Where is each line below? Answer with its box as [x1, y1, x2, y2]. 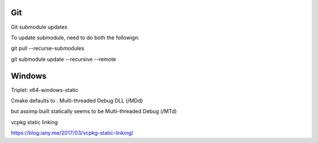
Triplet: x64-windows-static [11, 86, 79, 93]
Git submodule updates [11, 23, 68, 30]
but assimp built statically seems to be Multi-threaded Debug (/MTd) [11, 108, 177, 115]
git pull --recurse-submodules [11, 45, 85, 52]
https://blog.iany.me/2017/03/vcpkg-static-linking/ [11, 130, 134, 137]
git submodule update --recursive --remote [11, 56, 117, 63]
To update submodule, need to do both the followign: [11, 34, 140, 41]
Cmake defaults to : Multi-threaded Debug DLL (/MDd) [11, 97, 144, 104]
